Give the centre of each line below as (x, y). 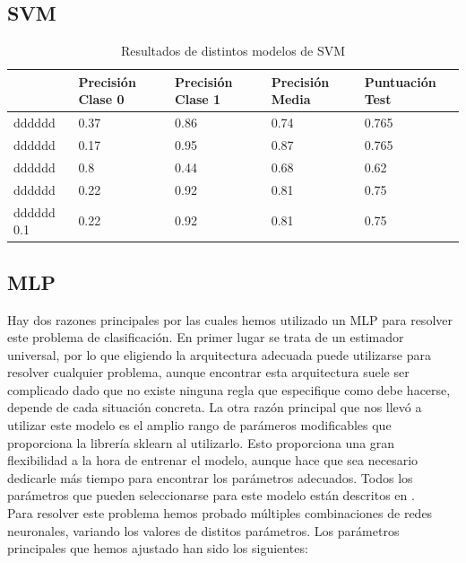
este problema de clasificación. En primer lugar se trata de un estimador (206, 337)
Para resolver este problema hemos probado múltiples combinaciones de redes (220, 513)
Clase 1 (198, 99)
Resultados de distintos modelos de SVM (233, 51)
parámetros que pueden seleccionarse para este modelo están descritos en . (211, 495)
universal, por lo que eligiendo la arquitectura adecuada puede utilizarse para (219, 354)
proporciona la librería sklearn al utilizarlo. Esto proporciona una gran (201, 442)
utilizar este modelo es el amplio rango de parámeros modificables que (199, 425)
